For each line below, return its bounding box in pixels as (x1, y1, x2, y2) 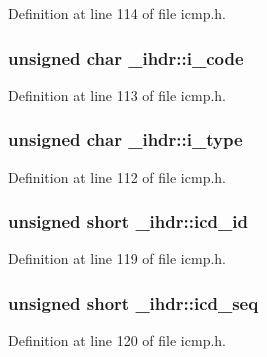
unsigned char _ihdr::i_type (8, 127, 243, 152)
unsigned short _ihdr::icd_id (8, 209, 248, 234)
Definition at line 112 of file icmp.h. (8, 166, 226, 187)
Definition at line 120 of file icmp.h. (8, 330, 226, 351)
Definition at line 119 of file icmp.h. (8, 248, 226, 269)
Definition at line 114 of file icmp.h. (8, 3, 226, 23)
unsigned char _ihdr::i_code (8, 45, 244, 70)
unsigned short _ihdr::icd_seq (8, 290, 259, 315)
